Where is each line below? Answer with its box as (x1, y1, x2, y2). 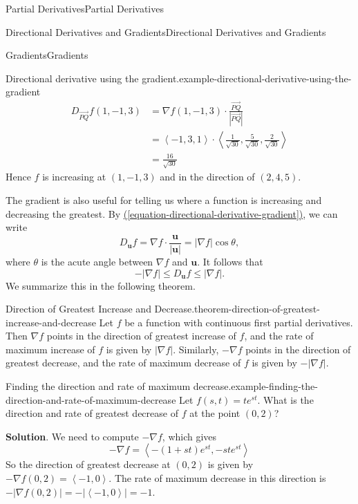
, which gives (162, 429, 217, 443)
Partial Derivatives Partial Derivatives (6, 1, 164, 15)
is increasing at (42, 169, 106, 184)
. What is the (257, 392, 314, 407)
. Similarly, (173, 342, 219, 356)
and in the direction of (160, 169, 255, 184)
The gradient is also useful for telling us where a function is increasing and (6, 193, 322, 207)
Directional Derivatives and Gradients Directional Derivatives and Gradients (6, 24, 326, 39)
